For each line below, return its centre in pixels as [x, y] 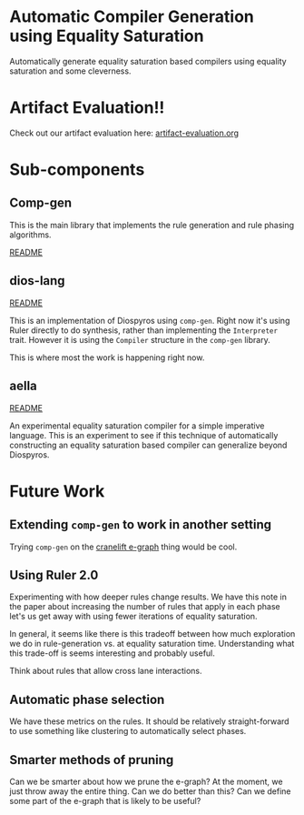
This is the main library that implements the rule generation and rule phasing [152, 225]
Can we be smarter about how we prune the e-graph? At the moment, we [146, 781]
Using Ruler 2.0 [54, 575]
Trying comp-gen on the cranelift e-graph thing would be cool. [123, 547]
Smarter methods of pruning [92, 760]
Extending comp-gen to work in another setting [141, 525]
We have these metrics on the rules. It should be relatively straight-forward [149, 721]
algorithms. [30, 235]
